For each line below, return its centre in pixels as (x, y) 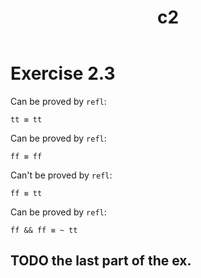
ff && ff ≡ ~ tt (44, 230)
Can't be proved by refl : (61, 175)
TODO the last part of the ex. (101, 261)
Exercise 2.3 (63, 73)
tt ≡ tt (26, 119)
